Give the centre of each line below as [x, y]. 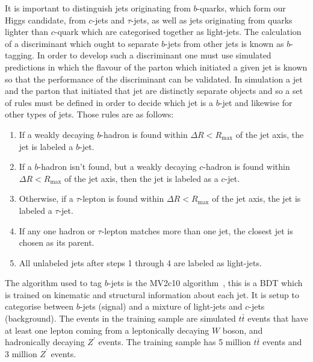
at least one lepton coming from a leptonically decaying [107, 330]
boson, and [243, 330]
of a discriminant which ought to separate [82, 43]
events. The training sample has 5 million [175, 342]
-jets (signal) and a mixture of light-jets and [161, 306]
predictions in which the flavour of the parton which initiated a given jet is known [156, 67]
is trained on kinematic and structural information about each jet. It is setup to [152, 294]
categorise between [39, 306]
